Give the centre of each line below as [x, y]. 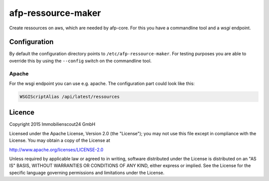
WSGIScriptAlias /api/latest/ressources [69, 96]
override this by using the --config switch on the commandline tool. [80, 61]
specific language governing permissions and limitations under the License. [87, 173]
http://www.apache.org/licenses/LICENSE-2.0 [56, 150]
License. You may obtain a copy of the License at [60, 140]
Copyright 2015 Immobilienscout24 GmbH [52, 124]
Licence [22, 113]
